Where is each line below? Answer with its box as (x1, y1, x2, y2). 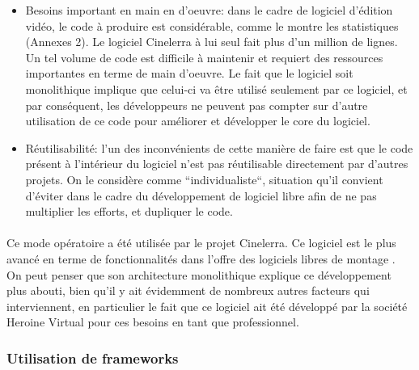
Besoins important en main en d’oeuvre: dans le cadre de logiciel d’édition (25, 2, 393, 18)
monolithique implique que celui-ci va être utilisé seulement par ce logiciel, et (25, 80, 408, 97)
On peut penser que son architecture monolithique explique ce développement (6, 266, 391, 283)
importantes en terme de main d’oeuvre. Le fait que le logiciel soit (25, 65, 353, 82)
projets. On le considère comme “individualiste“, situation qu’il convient (25, 170, 383, 187)
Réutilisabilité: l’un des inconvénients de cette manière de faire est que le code (25, 139, 413, 156)
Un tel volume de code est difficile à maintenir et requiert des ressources (25, 48, 383, 65)
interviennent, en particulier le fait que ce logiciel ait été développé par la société (6, 297, 408, 314)
